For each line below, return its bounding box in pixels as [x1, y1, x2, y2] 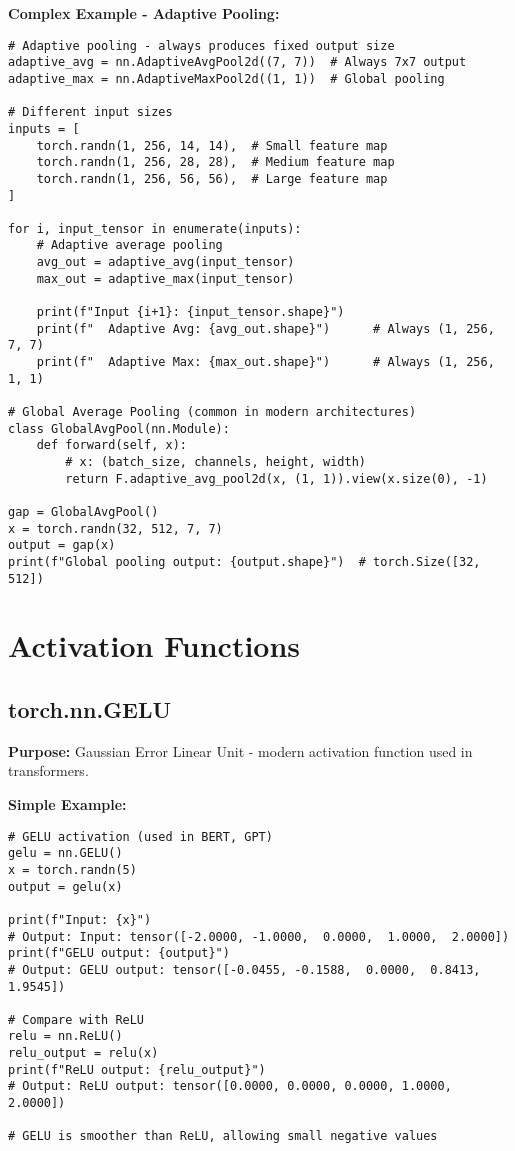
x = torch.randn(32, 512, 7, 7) [8, 521, 223, 536]
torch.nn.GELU [8, 694, 172, 725]
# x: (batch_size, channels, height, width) [65, 455, 366, 469]
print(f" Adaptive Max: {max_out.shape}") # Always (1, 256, [36, 355, 495, 370]
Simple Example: [8, 794, 127, 815]
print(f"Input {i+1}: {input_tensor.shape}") [36, 305, 345, 320]
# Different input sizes [8, 105, 173, 120]
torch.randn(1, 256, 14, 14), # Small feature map [36, 138, 388, 153]
